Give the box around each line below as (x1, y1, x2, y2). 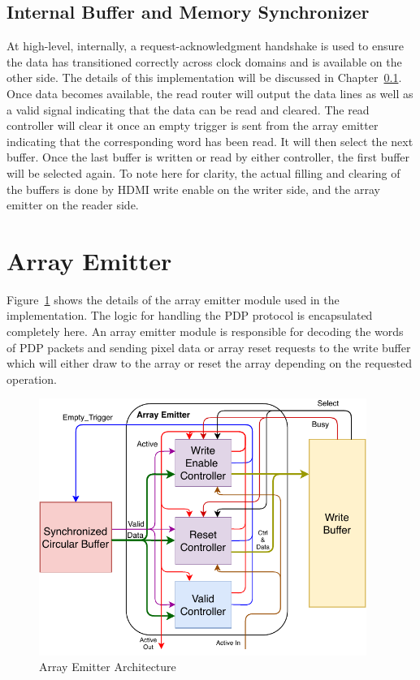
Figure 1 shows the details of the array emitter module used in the (6, 291, 340, 308)
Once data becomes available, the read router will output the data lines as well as (6, 84, 414, 101)
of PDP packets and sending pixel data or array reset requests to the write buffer (6, 338, 411, 355)
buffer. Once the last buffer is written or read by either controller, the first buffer (6, 148, 410, 166)
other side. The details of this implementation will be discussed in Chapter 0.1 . (6, 69, 402, 86)
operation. (6, 370, 57, 387)
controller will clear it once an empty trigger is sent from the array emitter (6, 117, 379, 134)
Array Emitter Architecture (39, 658, 176, 675)
